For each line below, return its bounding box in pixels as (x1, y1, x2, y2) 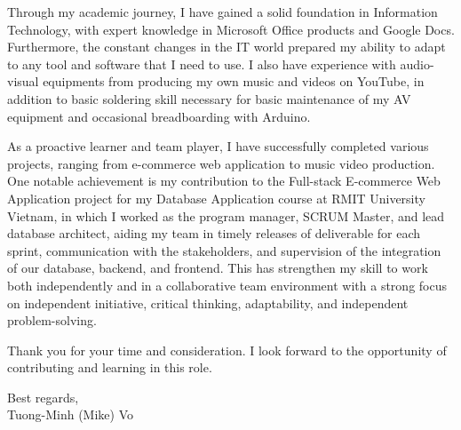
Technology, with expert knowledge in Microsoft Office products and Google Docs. (7, 20, 455, 38)
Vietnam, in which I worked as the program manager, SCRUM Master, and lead (7, 206, 445, 225)
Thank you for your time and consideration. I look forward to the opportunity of (7, 340, 447, 359)
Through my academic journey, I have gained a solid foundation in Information (7, 3, 438, 20)
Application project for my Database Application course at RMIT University (7, 188, 425, 207)
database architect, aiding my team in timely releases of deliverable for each (7, 224, 421, 243)
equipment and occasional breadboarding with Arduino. (7, 107, 311, 125)
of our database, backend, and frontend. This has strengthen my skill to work (7, 259, 428, 277)
